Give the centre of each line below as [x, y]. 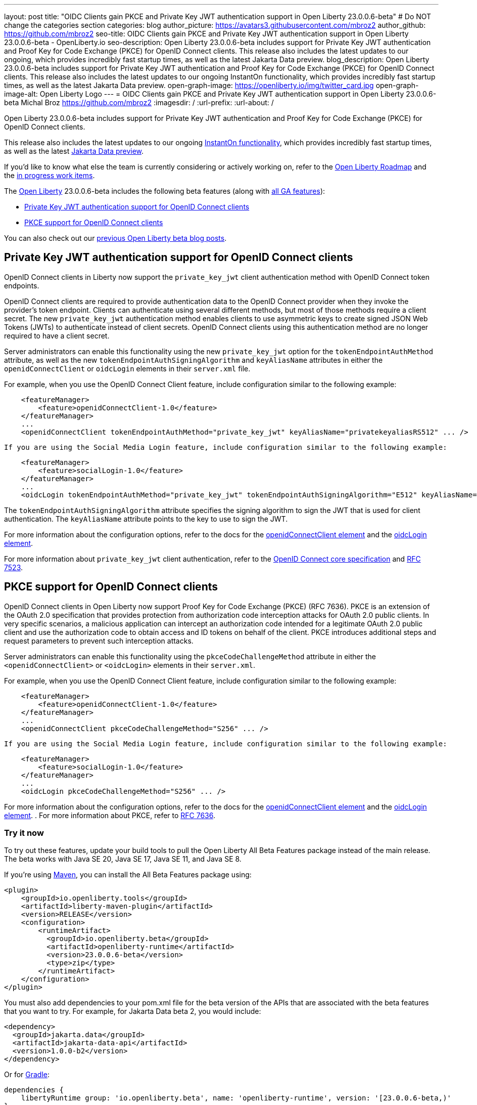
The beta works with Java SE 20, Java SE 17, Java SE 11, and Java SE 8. [123, 859]
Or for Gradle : [27, 1075]
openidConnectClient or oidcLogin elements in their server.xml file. [127, 368]
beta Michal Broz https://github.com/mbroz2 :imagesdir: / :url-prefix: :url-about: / [139, 102]
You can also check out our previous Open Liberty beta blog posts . [115, 238]
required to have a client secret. [57, 335]
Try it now [24, 833]
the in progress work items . [50, 175]
